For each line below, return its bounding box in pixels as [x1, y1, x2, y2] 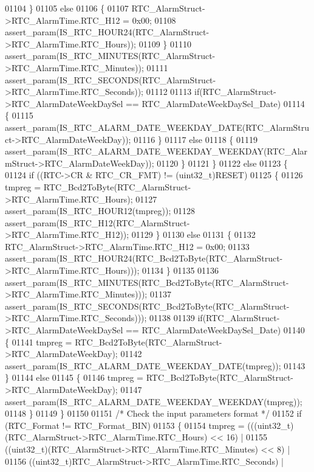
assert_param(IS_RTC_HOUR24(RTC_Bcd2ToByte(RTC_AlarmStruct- [5, 252, 283, 265]
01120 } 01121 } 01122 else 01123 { [157, 156, 288, 169]
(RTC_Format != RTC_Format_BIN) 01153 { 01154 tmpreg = [5, 418, 245, 431]
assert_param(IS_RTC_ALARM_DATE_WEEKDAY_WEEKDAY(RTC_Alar [5, 145, 308, 158]
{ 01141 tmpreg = [5, 335, 72, 348]
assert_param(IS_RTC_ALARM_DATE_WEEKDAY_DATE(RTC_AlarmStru [5, 120, 310, 133]
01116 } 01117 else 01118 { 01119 [134, 133, 258, 145]
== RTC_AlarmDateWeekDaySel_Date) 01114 [125, 97, 305, 109]
